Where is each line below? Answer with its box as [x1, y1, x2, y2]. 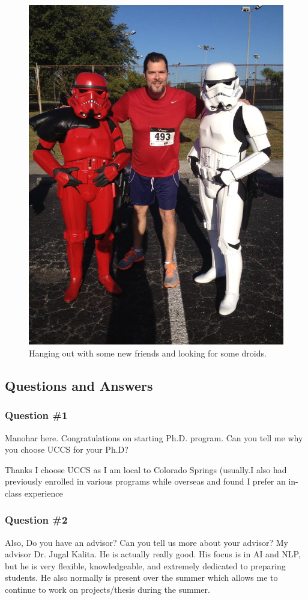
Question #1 [5, 408, 68, 423]
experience [24, 486, 63, 499]
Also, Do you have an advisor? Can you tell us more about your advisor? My [5, 536, 288, 548]
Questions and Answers [5, 376, 153, 394]
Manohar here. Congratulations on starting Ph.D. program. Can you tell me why [5, 431, 303, 444]
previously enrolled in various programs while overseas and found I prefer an [5, 475, 286, 488]
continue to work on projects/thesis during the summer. [5, 583, 210, 596]
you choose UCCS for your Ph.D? [5, 443, 128, 456]
